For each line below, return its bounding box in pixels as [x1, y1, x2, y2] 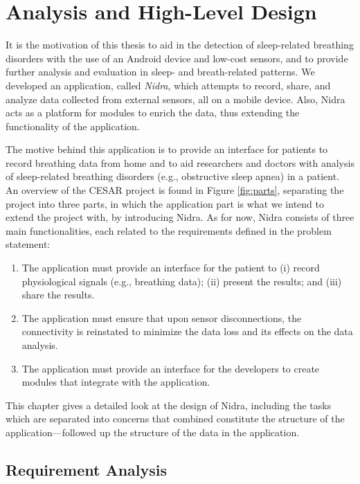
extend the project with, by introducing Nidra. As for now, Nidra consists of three [6, 210, 354, 224]
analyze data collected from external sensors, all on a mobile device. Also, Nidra [6, 91, 345, 106]
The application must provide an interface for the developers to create [21, 361, 320, 375]
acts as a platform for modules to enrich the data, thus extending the [6, 105, 300, 120]
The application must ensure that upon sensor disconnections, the [21, 310, 302, 325]
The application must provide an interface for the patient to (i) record [21, 260, 320, 275]
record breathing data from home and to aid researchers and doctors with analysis [6, 155, 354, 170]
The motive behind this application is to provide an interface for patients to [6, 142, 328, 156]
